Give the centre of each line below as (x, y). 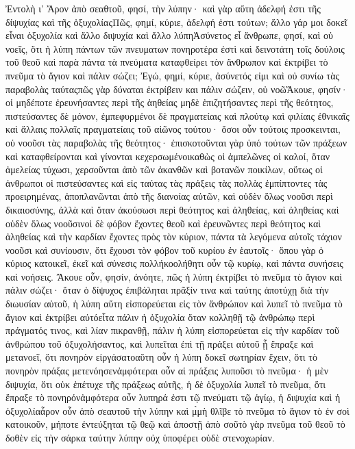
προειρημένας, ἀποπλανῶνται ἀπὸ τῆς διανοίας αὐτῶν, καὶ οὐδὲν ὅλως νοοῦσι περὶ (169, 196)
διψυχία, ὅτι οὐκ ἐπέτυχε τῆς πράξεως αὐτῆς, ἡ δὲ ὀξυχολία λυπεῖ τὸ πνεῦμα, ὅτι (166, 384)
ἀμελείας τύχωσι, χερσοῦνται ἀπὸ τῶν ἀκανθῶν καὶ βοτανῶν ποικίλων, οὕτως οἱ (164, 169)
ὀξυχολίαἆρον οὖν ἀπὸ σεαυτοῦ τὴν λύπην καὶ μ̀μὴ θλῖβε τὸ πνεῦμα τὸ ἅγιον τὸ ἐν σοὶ (177, 410)
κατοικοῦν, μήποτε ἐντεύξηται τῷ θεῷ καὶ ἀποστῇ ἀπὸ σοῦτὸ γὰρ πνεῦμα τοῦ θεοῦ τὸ (175, 424)
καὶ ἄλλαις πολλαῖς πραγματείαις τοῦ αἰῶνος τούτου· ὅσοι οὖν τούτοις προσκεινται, (173, 129)
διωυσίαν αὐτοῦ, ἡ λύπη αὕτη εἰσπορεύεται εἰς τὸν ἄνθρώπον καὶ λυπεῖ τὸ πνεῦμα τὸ (174, 304)
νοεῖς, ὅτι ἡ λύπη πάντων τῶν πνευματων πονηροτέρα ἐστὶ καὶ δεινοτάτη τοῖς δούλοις (175, 48)
